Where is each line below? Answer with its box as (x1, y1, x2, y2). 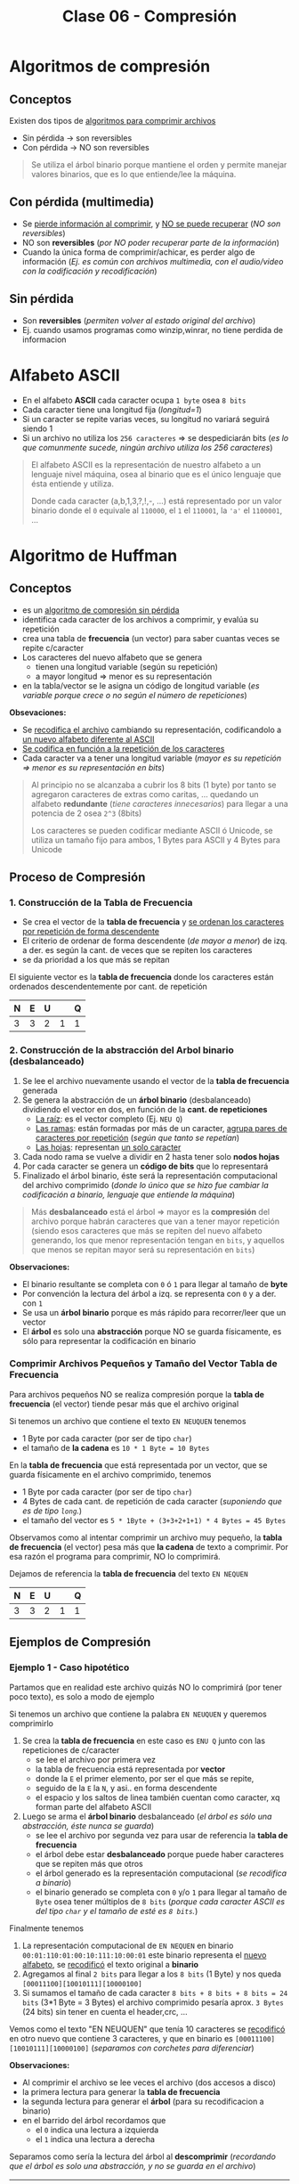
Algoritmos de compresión (9, 56, 211, 77)
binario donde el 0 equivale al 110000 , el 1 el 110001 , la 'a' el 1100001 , (30, 505, 283, 516)
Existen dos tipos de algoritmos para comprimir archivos (9, 116, 216, 126)
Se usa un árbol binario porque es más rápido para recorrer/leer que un (21, 1307, 287, 1317)
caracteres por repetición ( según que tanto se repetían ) (35, 1132, 240, 1143)
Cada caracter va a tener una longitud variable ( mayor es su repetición (21, 753, 282, 763)
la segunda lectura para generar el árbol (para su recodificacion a (21, 2096, 264, 2107)
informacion (21, 334, 67, 345)
